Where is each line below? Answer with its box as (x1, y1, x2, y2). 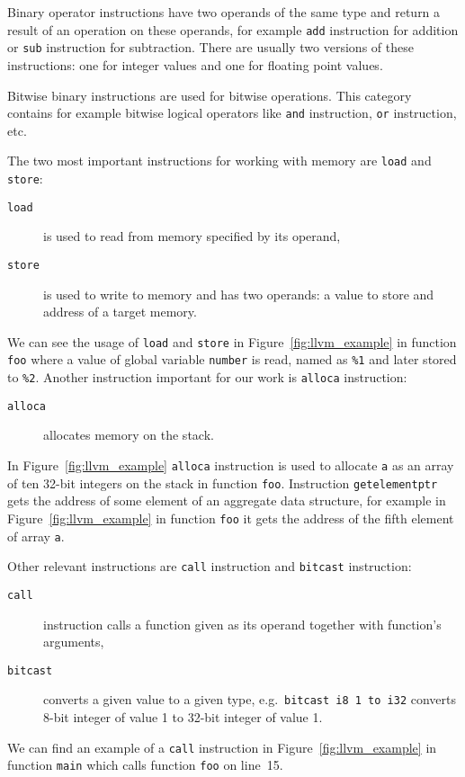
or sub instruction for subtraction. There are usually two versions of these (7, 38, 414, 57)
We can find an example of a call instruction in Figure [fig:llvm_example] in (7, 737, 437, 756)
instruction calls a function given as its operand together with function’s (43, 614, 442, 633)
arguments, (43, 632, 104, 651)
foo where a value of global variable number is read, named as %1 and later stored (7, 350, 457, 369)
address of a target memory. (43, 302, 197, 321)
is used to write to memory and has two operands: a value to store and (43, 284, 434, 303)
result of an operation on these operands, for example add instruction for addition (7, 20, 459, 39)
